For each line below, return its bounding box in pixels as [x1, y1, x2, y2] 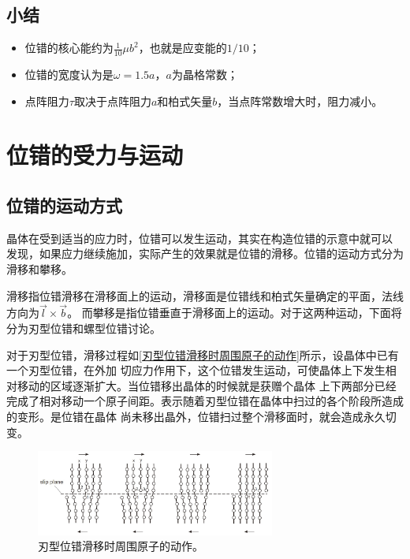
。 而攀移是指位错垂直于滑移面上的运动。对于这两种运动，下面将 [67, 304, 402, 321]
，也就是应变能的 [138, 39, 227, 56]
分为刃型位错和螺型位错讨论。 [6, 319, 161, 336]
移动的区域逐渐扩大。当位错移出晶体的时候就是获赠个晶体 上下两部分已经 [17, 377, 397, 393]
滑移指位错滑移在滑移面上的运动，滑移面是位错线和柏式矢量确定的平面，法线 [6, 287, 404, 304]
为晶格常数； [171, 66, 238, 83]
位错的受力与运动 [6, 139, 184, 171]
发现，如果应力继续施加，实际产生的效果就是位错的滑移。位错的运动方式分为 [6, 245, 404, 262]
